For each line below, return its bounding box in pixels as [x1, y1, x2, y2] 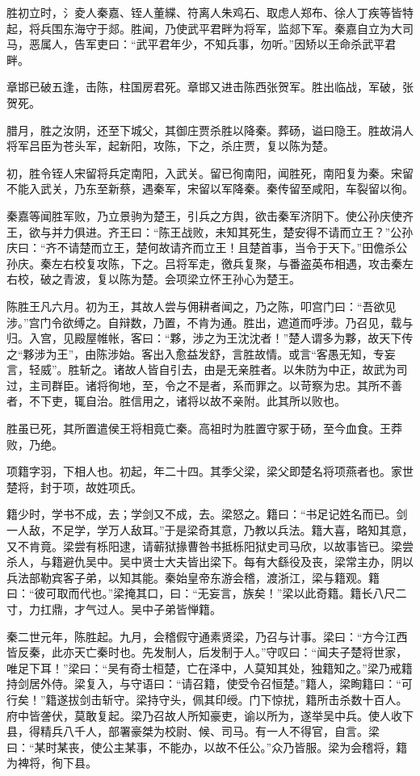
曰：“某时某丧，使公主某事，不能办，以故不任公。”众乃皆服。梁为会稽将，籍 [6, 738, 408, 755]
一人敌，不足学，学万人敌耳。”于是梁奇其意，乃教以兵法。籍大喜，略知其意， [6, 522, 414, 539]
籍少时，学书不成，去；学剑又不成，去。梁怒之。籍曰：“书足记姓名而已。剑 [6, 505, 408, 522]
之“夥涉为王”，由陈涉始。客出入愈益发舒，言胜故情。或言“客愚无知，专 [6, 345, 384, 362]
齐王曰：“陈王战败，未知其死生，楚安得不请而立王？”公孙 [107, 223, 414, 240]
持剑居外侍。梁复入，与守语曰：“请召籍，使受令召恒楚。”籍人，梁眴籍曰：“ [6, 675, 401, 692]
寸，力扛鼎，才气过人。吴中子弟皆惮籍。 [6, 601, 221, 617]
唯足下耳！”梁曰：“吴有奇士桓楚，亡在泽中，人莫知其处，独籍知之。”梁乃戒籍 [6, 659, 413, 676]
